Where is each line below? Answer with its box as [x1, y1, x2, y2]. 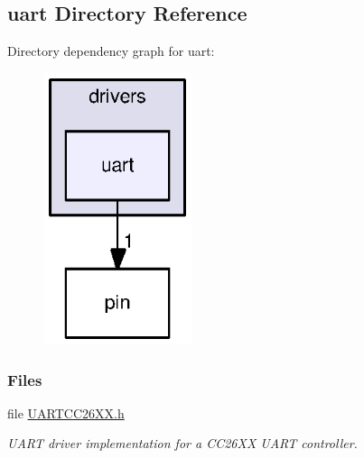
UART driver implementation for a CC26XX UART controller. [7, 434, 358, 453]
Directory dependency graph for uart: [7, 41, 215, 60]
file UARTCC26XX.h [7, 403, 125, 422]
